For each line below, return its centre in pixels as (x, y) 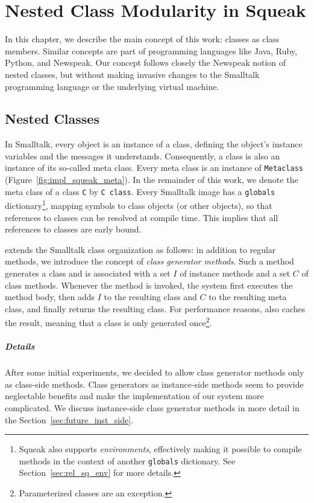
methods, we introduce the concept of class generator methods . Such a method (149, 261)
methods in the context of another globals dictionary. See (127, 460)
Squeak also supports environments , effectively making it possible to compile (160, 449)
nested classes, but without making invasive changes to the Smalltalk (132, 74)
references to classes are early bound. (73, 229)
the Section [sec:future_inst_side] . (69, 419)
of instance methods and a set (235, 273)
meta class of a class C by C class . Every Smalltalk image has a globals (140, 191)
